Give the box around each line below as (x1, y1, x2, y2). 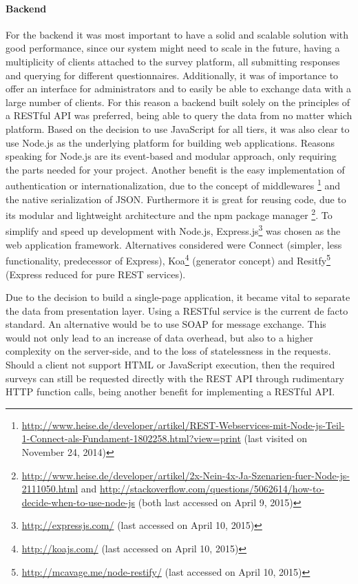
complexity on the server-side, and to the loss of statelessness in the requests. (6, 344, 331, 358)
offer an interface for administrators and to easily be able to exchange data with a (6, 81, 352, 96)
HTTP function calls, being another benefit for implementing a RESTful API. (6, 384, 335, 399)
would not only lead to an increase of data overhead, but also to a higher (6, 330, 313, 344)
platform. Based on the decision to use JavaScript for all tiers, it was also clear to (6, 121, 350, 136)
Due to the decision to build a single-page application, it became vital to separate (6, 290, 350, 304)
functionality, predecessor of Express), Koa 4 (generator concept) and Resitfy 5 (6, 251, 330, 267)
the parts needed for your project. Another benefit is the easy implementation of (6, 162, 345, 176)
